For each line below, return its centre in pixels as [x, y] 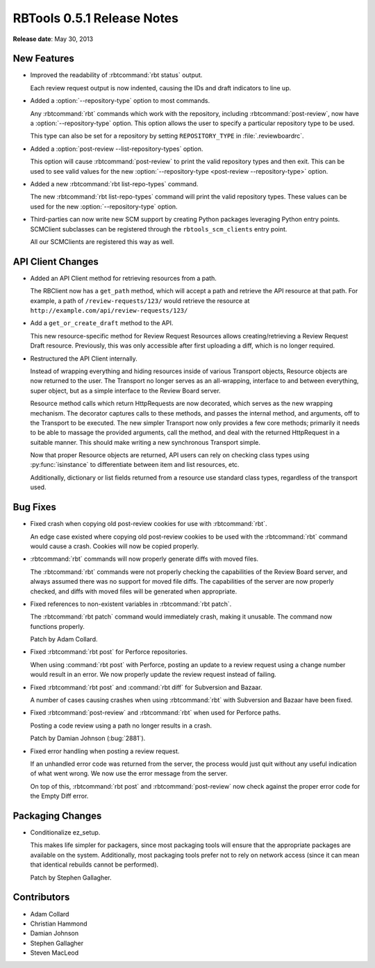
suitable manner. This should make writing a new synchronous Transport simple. [145, 442]
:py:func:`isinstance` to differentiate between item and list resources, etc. [135, 465]
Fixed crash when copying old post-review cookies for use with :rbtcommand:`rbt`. [149, 524]
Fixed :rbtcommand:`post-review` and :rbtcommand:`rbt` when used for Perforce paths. [156, 713]
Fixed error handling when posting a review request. [105, 751]
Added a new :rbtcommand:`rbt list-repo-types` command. [114, 183]
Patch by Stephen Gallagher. [71, 877]
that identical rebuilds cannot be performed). [94, 864]
